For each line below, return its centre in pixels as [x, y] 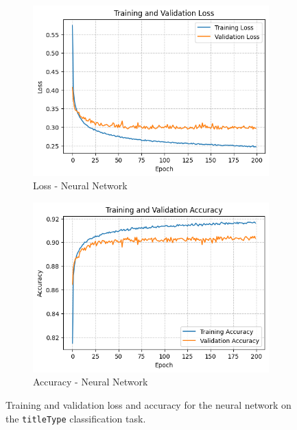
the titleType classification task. [76, 418]
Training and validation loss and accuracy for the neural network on [148, 404]
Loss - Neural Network [80, 186]
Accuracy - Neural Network [91, 382]
